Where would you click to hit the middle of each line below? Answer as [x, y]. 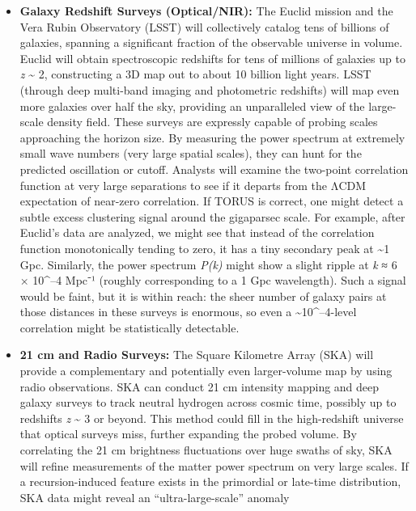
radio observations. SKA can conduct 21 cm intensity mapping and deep [200, 386]
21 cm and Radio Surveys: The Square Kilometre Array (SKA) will [197, 355]
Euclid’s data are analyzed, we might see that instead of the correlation [197, 232]
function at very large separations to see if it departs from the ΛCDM [193, 185]
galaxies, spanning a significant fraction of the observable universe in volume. [211, 42]
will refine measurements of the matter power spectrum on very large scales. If [214, 465]
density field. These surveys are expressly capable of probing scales [212, 122]
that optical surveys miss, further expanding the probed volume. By [188, 434]
